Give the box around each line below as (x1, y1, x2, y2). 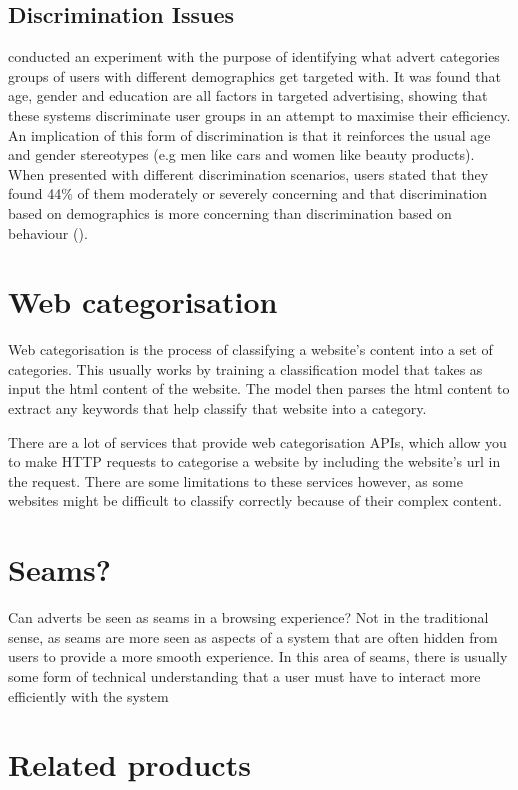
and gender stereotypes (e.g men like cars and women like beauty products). (8, 144, 475, 165)
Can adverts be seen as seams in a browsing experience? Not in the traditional (8, 607, 489, 628)
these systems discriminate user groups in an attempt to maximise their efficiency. (8, 104, 511, 125)
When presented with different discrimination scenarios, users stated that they (8, 163, 489, 184)
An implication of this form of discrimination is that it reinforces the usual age (8, 124, 491, 145)
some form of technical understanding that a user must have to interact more (8, 665, 481, 686)
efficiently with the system (8, 685, 169, 706)
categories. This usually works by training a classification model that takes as (8, 358, 483, 379)
